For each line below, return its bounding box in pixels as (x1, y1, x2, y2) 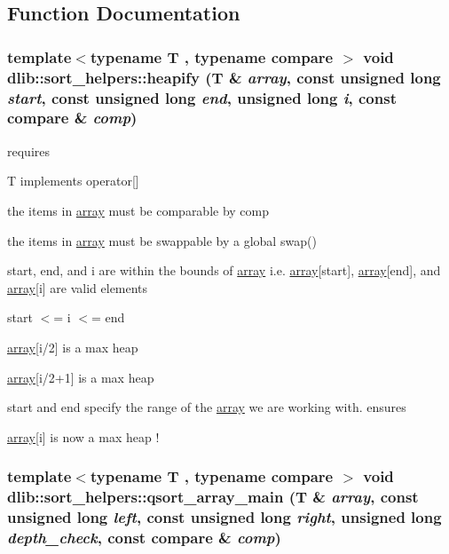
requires (7, 141, 50, 160)
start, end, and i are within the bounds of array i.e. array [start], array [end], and (7, 261, 441, 280)
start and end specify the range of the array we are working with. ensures (7, 398, 406, 416)
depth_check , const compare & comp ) (7, 526, 281, 548)
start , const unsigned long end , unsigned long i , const (7, 86, 397, 108)
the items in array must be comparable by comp (7, 201, 270, 219)
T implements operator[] (7, 171, 139, 190)
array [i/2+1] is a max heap (7, 368, 154, 386)
